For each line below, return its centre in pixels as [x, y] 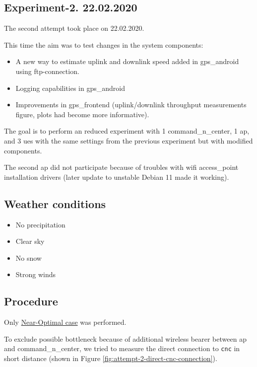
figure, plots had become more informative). [82, 114]
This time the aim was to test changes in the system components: [104, 44]
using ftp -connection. [47, 71]
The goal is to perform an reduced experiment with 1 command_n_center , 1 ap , [127, 131]
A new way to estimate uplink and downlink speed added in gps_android [127, 61]
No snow [29, 257]
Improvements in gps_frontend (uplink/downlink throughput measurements [131, 105]
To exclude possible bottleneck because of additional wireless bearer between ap [125, 338]
